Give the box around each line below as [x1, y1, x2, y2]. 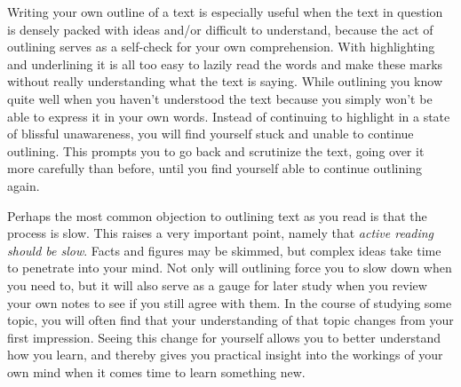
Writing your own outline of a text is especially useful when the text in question [7, 3, 443, 20]
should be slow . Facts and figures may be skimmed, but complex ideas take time [7, 241, 441, 259]
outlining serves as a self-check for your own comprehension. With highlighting [7, 37, 435, 56]
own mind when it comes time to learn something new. [7, 362, 306, 381]
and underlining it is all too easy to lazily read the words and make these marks [7, 54, 443, 73]
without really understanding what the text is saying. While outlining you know [7, 72, 442, 91]
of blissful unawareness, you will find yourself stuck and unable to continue [7, 124, 414, 143]
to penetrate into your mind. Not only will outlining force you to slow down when [7, 258, 452, 277]
